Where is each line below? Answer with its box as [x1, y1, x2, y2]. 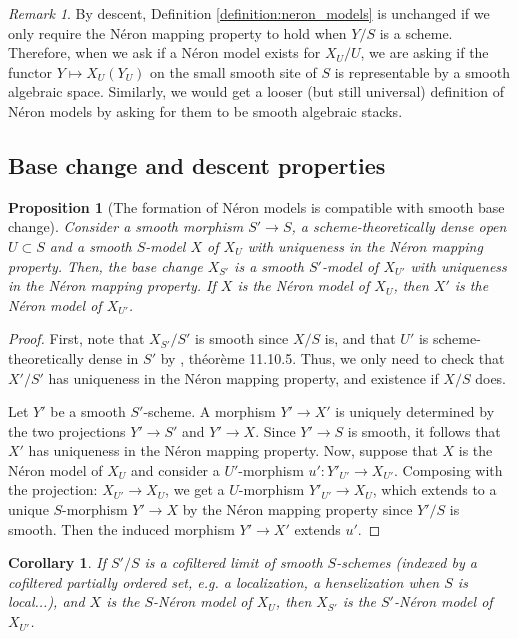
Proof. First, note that [8, 328, 145, 349]
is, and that [324, 328, 396, 349]
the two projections [8, 420, 126, 441]
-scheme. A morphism [143, 401, 276, 422]
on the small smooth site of [150, 61, 317, 82]
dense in [88, 347, 139, 368]
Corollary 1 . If [8, 552, 106, 573]
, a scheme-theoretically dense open [291, 216, 507, 237]
